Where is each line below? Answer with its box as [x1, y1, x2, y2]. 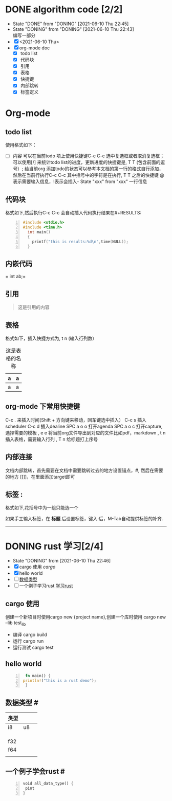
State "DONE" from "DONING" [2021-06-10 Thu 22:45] [12, 21, 129, 27]
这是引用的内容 [17, 304, 50, 311]
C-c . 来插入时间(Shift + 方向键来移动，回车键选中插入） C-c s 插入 [5, 416, 147, 423]
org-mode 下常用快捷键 [5, 402, 80, 411]
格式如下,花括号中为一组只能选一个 [5, 505, 79, 511]
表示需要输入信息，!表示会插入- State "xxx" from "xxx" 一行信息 [12, 178, 147, 185]
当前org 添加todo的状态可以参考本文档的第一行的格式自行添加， [29, 166, 164, 172]
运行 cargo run [12, 638, 44, 644]
